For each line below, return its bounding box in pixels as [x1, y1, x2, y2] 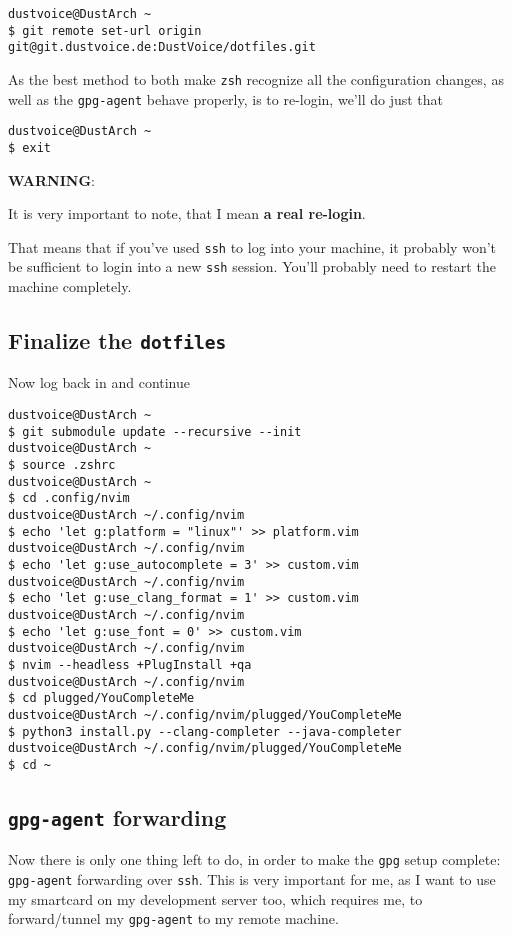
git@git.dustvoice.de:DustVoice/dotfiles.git [8, 40, 316, 55]
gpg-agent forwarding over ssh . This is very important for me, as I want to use [8, 868, 496, 889]
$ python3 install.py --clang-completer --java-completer [8, 724, 402, 739]
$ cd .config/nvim [8, 491, 130, 506]
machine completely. [8, 276, 132, 297]
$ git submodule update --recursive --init [8, 424, 302, 439]
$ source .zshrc [8, 458, 116, 473]
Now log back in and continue [8, 372, 190, 393]
